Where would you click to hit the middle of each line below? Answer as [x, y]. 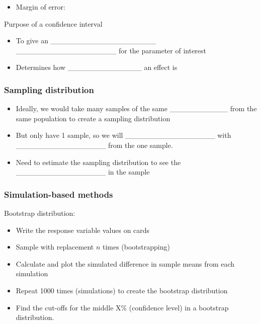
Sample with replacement [55, 247]
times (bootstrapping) [136, 247]
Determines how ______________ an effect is [97, 67]
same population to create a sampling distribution [93, 118]
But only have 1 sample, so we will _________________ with [123, 135]
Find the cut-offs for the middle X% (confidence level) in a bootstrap [122, 307]
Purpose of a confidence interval [53, 23]
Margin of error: [40, 7]
